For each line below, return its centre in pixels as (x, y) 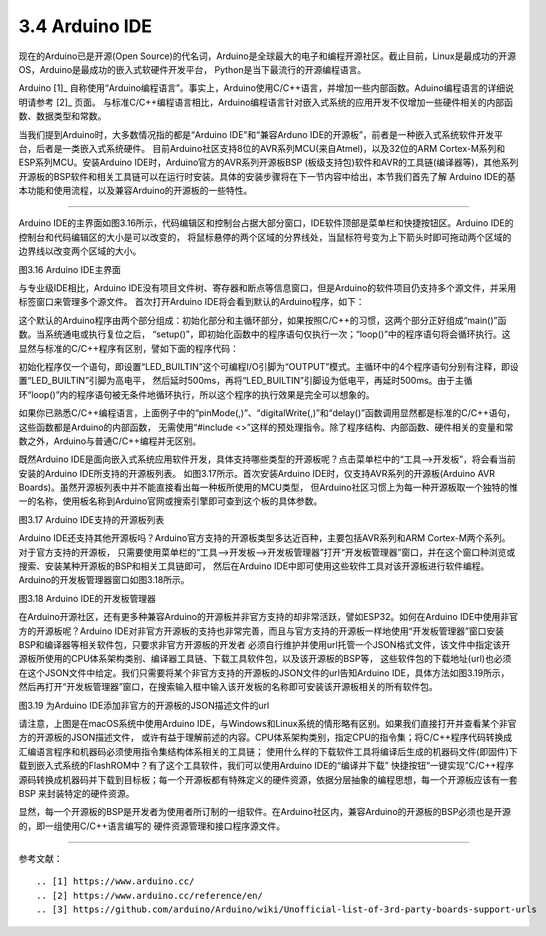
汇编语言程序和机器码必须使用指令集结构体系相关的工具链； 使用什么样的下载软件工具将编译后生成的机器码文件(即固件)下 (268, 751)
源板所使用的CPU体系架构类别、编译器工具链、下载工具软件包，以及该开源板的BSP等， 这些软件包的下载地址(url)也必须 (265, 659)
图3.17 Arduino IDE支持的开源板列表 (91, 519)
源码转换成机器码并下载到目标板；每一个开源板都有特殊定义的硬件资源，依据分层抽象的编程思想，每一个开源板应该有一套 (268, 779)
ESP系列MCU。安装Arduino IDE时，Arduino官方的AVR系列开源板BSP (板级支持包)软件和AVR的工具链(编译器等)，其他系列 (268, 162)
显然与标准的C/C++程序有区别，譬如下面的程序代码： (129, 348)
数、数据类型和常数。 (62, 116)
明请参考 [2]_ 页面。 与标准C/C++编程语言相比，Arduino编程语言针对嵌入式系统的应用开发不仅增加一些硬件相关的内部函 (266, 102)
